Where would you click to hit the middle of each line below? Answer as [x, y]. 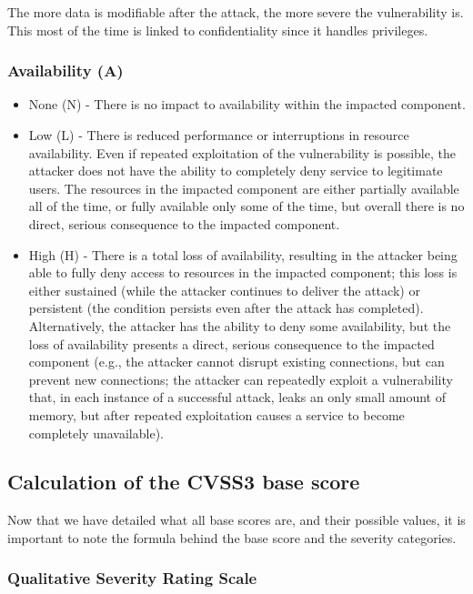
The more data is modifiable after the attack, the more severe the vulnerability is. [236, 12]
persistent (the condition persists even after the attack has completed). [226, 308]
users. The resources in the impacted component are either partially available [244, 188]
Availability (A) [65, 70]
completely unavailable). [96, 433]
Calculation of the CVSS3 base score [184, 482]
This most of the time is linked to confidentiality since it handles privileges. [218, 30]
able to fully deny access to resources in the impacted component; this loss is [243, 272]
